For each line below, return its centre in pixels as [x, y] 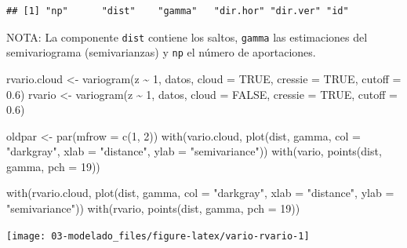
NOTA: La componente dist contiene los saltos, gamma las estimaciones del [187, 36]
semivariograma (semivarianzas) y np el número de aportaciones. [161, 52]
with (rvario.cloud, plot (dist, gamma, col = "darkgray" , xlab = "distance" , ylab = [200, 193]
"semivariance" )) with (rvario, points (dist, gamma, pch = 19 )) [153, 208]
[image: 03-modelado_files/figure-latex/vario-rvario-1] [158, 236]
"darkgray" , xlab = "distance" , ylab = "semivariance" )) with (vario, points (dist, [194, 151]
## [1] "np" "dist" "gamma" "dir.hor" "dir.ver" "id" [178, 11]
